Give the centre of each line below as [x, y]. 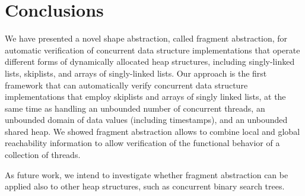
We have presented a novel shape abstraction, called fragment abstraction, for [146, 38]
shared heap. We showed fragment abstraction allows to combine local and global [152, 131]
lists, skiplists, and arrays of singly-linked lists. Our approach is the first [136, 73]
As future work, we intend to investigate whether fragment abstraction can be [147, 174]
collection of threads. [43, 155]
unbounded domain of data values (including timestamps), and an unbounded [146, 120]
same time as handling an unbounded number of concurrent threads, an [135, 108]
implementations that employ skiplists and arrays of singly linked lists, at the [145, 97]
